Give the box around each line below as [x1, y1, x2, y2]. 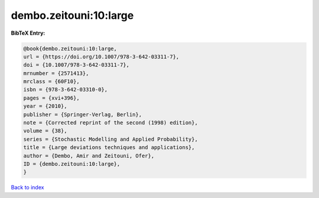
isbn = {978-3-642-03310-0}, [23, 86, 108, 93]
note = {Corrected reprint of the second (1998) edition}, [23, 120, 198, 126]
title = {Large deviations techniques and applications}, [23, 144, 195, 151]
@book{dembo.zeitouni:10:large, [23, 45, 118, 52]
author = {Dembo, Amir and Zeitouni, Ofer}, [23, 152, 155, 159]
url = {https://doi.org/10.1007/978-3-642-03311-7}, [23, 53, 180, 60]
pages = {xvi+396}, [23, 94, 80, 101]
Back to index [11, 184, 44, 191]
